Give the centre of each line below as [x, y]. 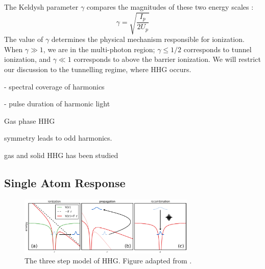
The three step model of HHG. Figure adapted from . [108, 261]
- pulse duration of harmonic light [57, 104]
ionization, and [28, 59]
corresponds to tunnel [218, 49]
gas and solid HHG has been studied [61, 155]
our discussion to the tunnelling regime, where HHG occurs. [98, 69]
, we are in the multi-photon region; [99, 49]
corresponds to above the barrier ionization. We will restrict [167, 59]
